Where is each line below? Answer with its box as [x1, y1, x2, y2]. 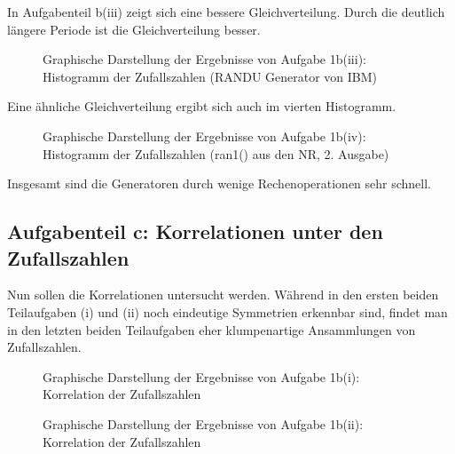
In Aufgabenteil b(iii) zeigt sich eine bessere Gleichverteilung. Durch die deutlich [7, 3, 445, 20]
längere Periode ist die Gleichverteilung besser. [7, 20, 261, 38]
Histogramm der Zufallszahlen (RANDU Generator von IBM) [43, 67, 378, 85]
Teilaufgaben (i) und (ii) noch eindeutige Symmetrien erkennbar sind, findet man [7, 302, 448, 321]
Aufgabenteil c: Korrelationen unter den [7, 218, 383, 245]
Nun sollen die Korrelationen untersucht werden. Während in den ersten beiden [7, 285, 439, 304]
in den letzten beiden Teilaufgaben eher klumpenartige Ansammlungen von [7, 320, 416, 339]
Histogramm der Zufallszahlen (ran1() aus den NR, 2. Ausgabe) [43, 144, 389, 163]
